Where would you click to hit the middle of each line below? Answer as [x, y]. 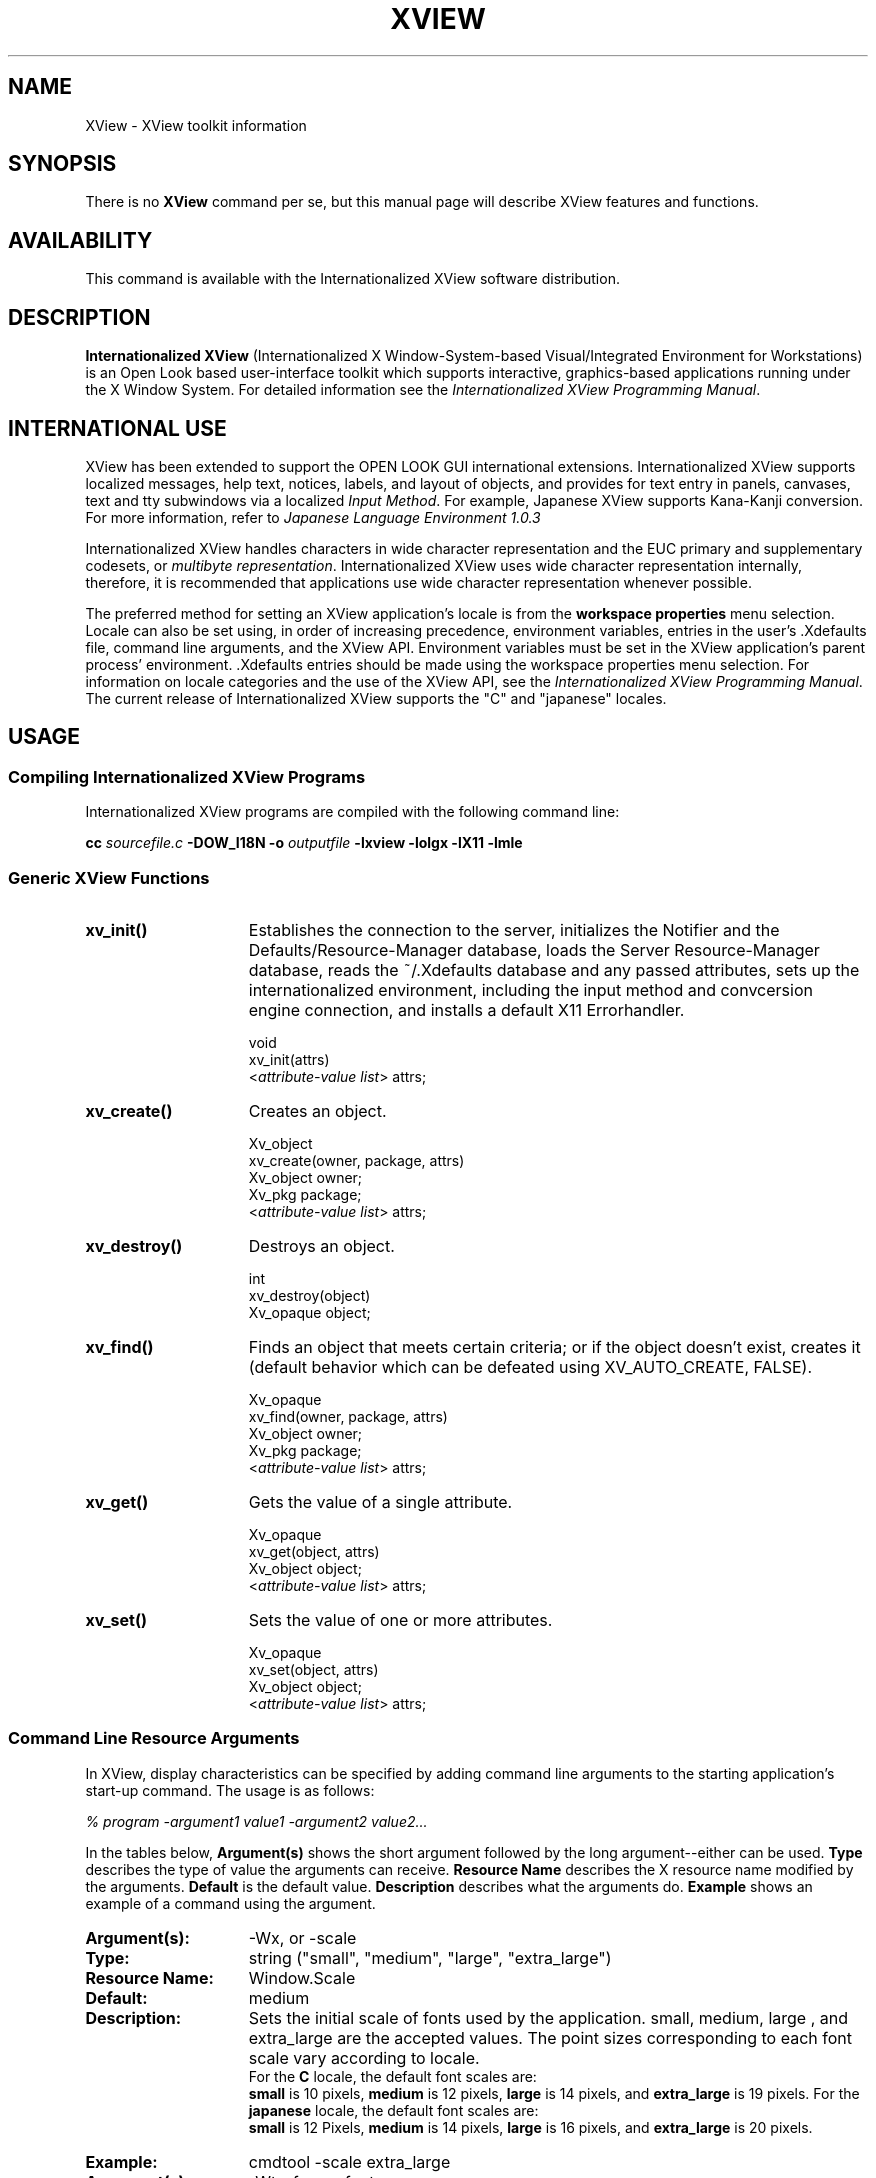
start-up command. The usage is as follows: [230, 1790]
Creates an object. [317, 1110]
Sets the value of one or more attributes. [400, 1619]
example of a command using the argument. [230, 1903]
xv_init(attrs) [289, 1059]
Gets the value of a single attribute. [380, 1501]
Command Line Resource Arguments [154, 1738]
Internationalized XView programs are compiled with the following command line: [352, 812]
